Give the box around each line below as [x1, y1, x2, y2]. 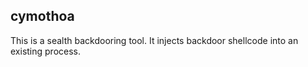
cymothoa [10, 8, 75, 25]
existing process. [10, 45, 82, 57]
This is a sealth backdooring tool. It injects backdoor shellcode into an [10, 34, 299, 46]
